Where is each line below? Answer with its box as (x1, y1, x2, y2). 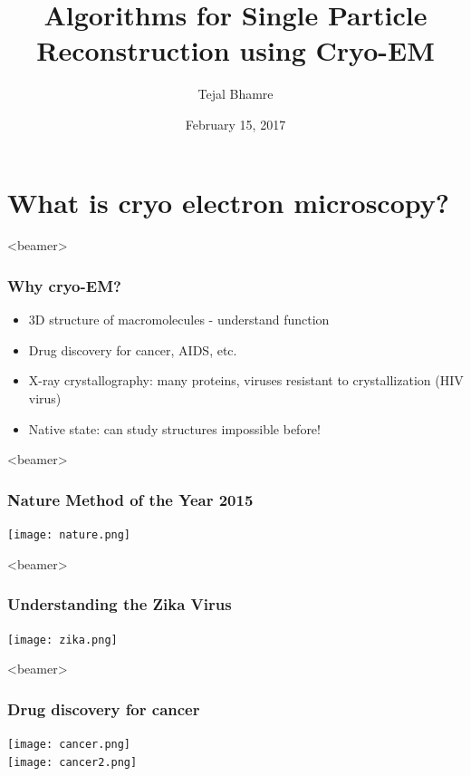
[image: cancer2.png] (7, 755, 138, 769)
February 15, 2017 (185, 114, 286, 133)
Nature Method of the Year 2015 (7, 488, 254, 510)
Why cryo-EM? (7, 274, 121, 296)
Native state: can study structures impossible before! (28, 419, 321, 438)
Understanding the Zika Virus (7, 593, 232, 616)
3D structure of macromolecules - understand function (28, 310, 330, 329)
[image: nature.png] (7, 529, 131, 542)
